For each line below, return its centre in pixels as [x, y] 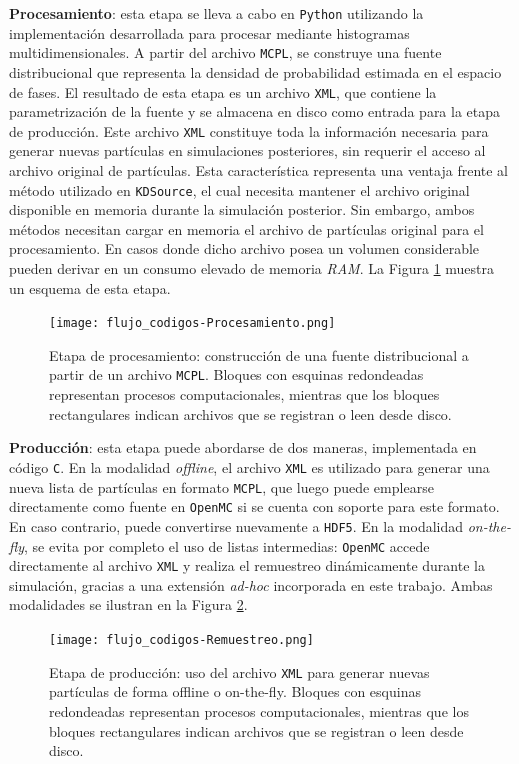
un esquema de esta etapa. [90, 287]
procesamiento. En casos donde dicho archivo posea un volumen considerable [244, 248]
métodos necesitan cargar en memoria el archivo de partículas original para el [246, 228]
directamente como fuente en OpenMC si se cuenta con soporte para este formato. [254, 506]
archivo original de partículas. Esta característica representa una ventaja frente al [258, 170]
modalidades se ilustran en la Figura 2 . [128, 604]
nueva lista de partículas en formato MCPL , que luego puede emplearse [221, 486]
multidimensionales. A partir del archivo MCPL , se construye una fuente [225, 52]
